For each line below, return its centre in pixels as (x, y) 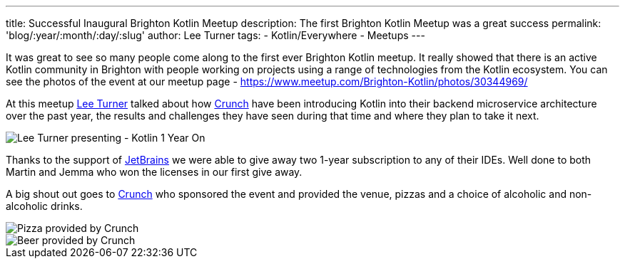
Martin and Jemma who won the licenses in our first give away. (154, 172)
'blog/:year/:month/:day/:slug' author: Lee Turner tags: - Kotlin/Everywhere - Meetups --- (215, 35)
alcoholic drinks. (44, 206)
